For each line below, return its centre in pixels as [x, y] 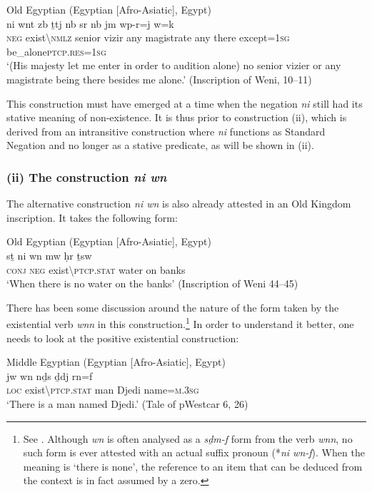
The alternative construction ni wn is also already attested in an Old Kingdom [179, 204]
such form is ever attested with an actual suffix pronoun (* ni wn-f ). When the [194, 452]
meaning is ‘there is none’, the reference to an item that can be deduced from [193, 466]
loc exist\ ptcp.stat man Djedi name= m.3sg [103, 390]
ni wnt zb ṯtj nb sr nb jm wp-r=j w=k [90, 23]
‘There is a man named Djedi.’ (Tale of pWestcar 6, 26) [127, 403]
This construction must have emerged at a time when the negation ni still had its [185, 103]
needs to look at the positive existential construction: [123, 338]
